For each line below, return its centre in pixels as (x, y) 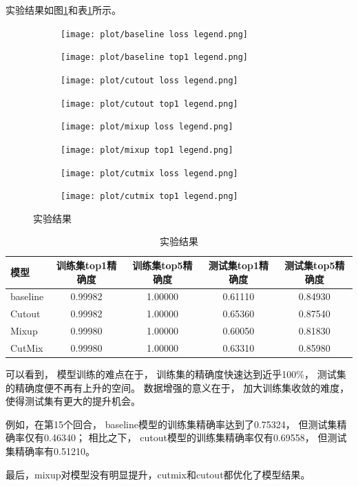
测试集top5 (310, 265)
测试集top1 (234, 265)
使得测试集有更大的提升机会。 (73, 401)
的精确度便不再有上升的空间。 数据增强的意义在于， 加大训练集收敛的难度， (178, 387)
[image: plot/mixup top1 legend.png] (147, 150)
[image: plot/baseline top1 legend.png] (155, 57)
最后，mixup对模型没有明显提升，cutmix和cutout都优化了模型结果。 (158, 474)
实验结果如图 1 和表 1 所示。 (63, 10)
